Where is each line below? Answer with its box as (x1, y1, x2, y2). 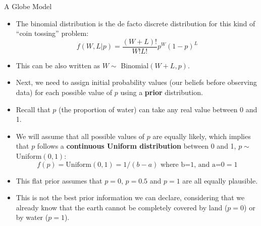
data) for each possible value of (16, 87, 113, 98)
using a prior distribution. (120, 87, 203, 98)
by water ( (16, 212, 48, 222)
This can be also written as (16, 60, 100, 70)
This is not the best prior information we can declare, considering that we (16, 192, 245, 203)
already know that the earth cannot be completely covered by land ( (16, 202, 228, 212)
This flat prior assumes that (16, 175, 102, 186)
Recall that (16, 104, 50, 114)
